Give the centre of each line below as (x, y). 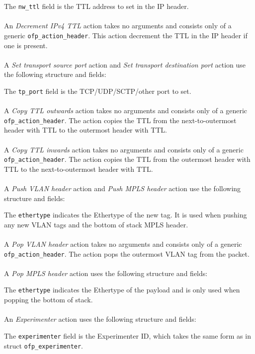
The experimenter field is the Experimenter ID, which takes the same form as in (127, 335)
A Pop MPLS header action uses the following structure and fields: (106, 273)
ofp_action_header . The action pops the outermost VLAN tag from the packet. (127, 253)
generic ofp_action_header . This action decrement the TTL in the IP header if (126, 35)
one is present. (26, 45)
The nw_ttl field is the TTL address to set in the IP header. (96, 6)
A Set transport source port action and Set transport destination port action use (125, 64)
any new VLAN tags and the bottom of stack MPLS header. (96, 224)
